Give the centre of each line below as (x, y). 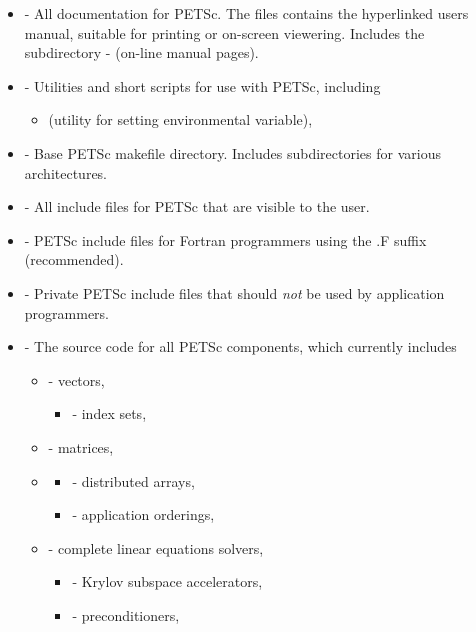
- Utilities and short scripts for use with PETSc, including (202, 85)
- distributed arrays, (133, 480)
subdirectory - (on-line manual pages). (141, 52)
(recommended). (74, 259)
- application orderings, (143, 514)
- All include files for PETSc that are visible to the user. (197, 206)
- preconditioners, (126, 614)
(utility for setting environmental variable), (180, 119)
